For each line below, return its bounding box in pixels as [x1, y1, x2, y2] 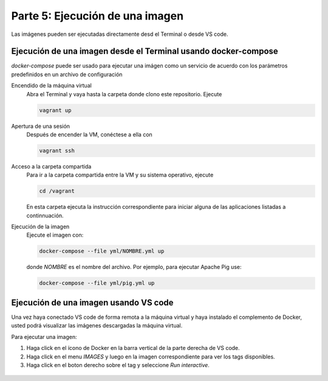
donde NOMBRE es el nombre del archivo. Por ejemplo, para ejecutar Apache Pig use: [26, 264, 242, 271]
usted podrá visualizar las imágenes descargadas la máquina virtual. [11, 322, 183, 329]
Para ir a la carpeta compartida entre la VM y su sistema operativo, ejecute [26, 171, 214, 179]
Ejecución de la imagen [11, 223, 70, 231]
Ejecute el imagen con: [26, 231, 84, 239]
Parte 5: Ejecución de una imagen [11, 9, 184, 23]
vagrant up [39, 107, 72, 114]
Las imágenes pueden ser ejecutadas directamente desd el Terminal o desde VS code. [11, 30, 228, 38]
